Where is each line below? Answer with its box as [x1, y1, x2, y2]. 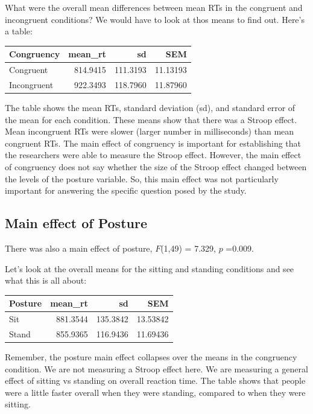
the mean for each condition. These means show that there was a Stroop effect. [5, 113, 297, 126]
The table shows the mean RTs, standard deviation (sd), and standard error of [5, 101, 296, 114]
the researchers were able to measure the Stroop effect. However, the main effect [5, 148, 302, 161]
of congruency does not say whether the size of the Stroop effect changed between [5, 161, 307, 173]
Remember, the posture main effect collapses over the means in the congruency [5, 351, 297, 363]
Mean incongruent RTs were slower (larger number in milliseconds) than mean [5, 125, 294, 138]
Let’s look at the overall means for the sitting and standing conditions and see [5, 262, 294, 275]
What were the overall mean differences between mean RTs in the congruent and [5, 1, 303, 13]
